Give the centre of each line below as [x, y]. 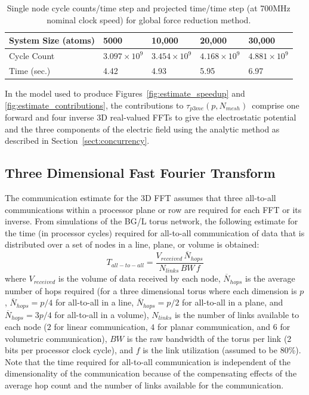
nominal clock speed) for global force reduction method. [149, 19]
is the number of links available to [237, 314]
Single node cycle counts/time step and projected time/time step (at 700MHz [149, 8]
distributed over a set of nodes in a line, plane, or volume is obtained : [132, 244]
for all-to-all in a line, [95, 302]
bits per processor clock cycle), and [69, 350]
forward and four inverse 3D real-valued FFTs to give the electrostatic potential [151, 117]
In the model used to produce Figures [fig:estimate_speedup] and [125, 93]
